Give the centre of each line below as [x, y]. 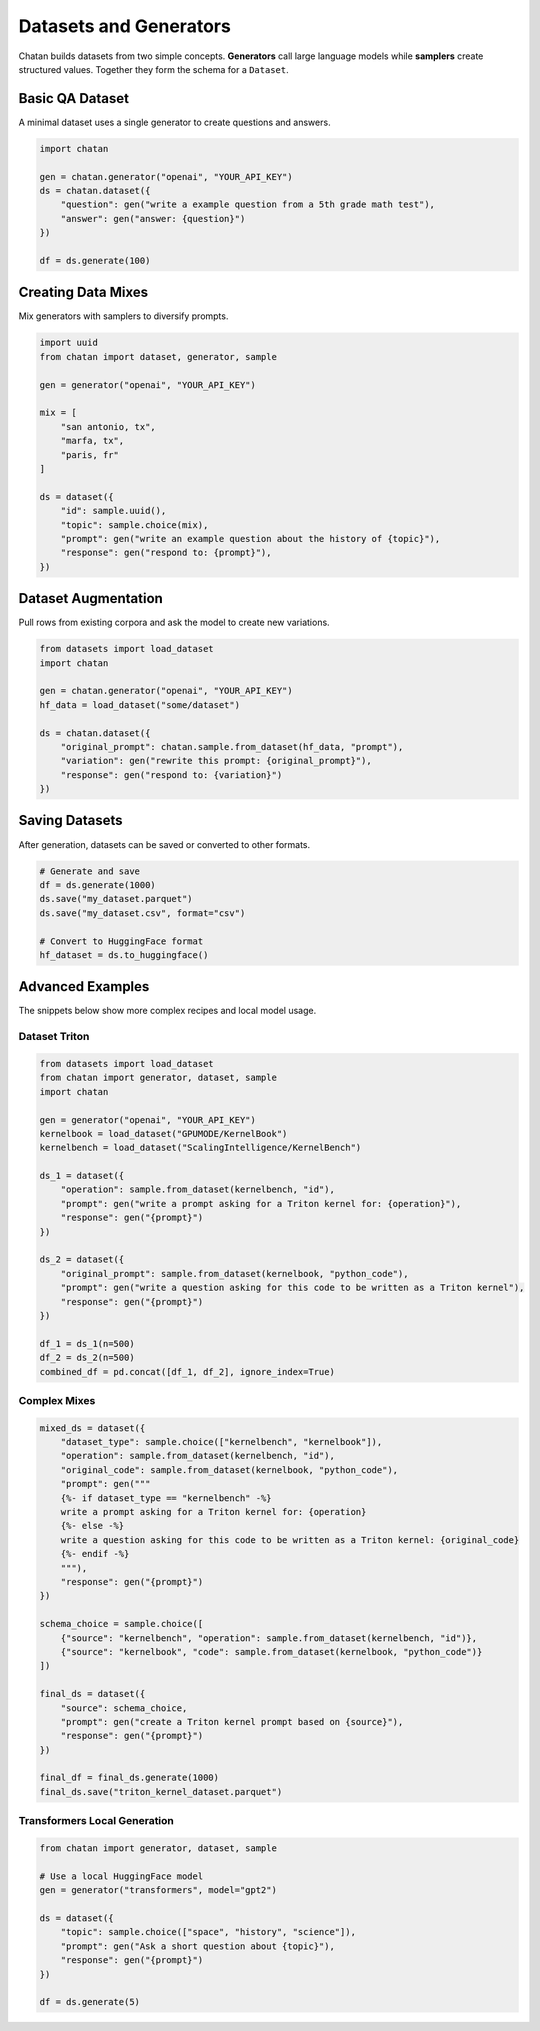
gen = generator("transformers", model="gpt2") [158, 1890]
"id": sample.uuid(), [113, 511]
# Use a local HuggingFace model [121, 1876]
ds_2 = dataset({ [82, 1259]
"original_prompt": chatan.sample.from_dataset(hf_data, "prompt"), [232, 746]
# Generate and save [89, 871]
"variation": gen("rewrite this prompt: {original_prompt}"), [216, 761]
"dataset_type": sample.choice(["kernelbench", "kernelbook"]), [221, 1442]
